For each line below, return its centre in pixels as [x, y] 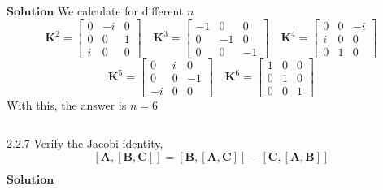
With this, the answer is [67, 104]
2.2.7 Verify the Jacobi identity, [85, 143]
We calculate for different [120, 11]
